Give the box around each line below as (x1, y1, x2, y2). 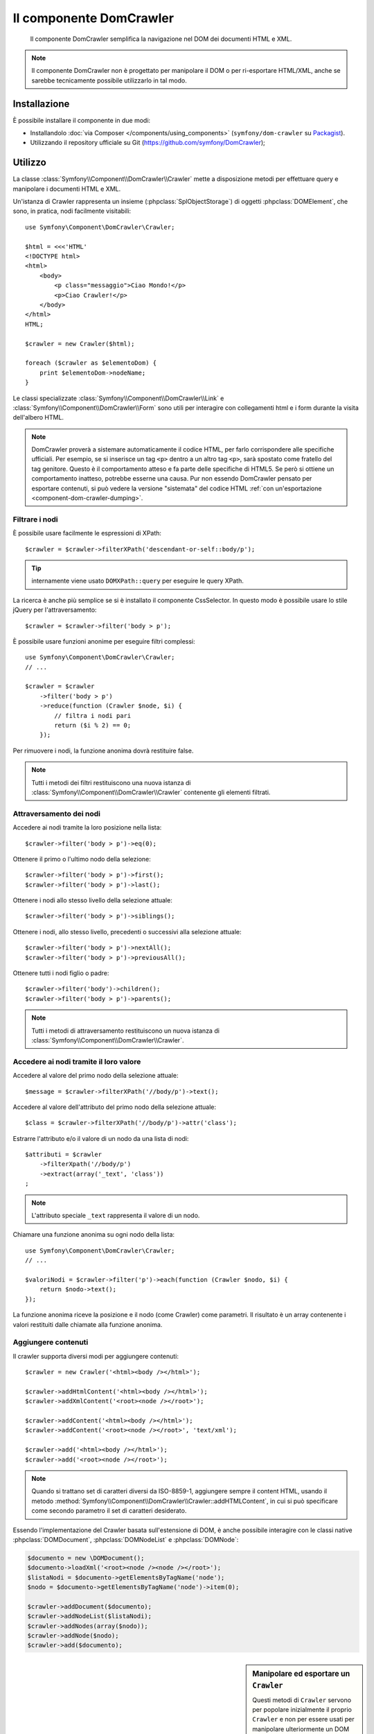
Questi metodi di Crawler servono (252, 1696, 352, 1704)
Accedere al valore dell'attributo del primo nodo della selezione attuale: (12, 1103, 217, 1111)
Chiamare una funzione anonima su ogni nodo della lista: (12, 1230, 175, 1239)
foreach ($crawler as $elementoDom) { (25, 359, 157, 367)
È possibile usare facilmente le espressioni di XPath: (12, 529, 162, 538)
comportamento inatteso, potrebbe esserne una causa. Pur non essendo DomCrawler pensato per (31, 474, 312, 483)
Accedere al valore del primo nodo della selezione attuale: (12, 1072, 179, 1080)
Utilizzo (12, 157, 46, 169)
